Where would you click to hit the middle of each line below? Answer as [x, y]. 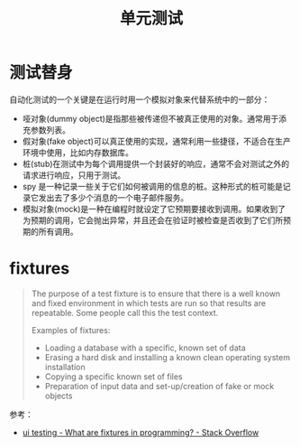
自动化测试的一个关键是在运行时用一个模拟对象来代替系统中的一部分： [140, 99]
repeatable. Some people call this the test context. [125, 312]
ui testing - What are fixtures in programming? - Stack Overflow [141, 432]
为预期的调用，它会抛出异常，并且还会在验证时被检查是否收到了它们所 [153, 220]
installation [65, 367]
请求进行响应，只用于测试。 [74, 175]
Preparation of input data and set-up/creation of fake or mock [159, 386]
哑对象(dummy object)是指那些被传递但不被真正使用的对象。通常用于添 [155, 118]
